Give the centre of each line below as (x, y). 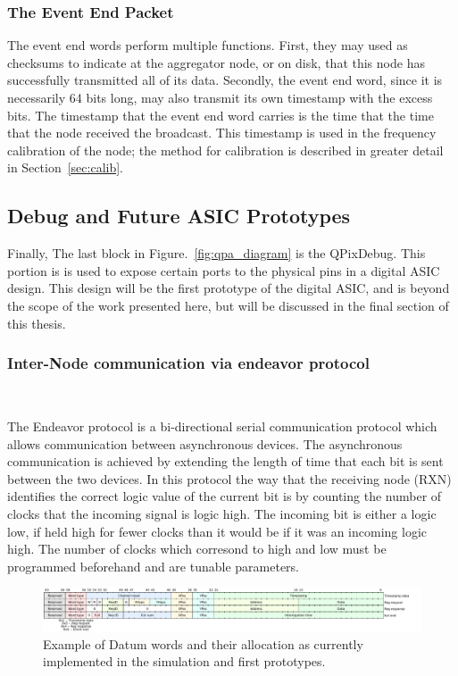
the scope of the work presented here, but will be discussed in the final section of (228, 305)
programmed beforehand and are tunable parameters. (154, 566)
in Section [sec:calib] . (66, 167)
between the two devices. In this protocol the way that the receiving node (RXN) (229, 478)
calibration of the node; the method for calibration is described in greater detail (225, 150)
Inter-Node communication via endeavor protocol (188, 363)
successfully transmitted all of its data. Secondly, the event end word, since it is (225, 80)
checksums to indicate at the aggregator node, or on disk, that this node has (216, 62)
